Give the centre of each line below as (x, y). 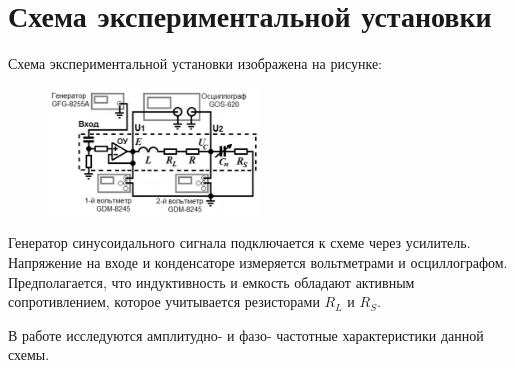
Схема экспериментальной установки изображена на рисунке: (195, 63)
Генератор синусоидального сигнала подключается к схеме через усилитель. (239, 242)
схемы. (29, 354)
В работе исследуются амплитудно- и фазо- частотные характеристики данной (246, 334)
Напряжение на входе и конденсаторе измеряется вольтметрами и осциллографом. (258, 262)
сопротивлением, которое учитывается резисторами (164, 301)
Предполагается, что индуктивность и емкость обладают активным (211, 281)
